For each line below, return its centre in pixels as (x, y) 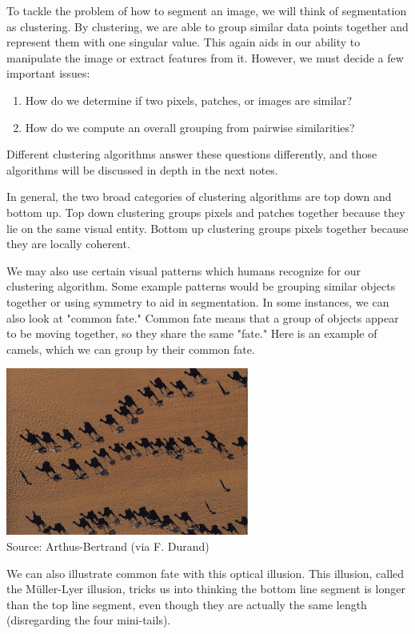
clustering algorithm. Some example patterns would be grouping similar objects (201, 286)
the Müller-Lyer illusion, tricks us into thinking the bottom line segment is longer (206, 589)
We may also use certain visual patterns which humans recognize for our (184, 270)
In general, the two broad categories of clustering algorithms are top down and (199, 197)
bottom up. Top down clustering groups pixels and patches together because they (206, 212)
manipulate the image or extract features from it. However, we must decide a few (205, 57)
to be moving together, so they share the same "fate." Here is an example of (192, 333)
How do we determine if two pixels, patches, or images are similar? (189, 100)
